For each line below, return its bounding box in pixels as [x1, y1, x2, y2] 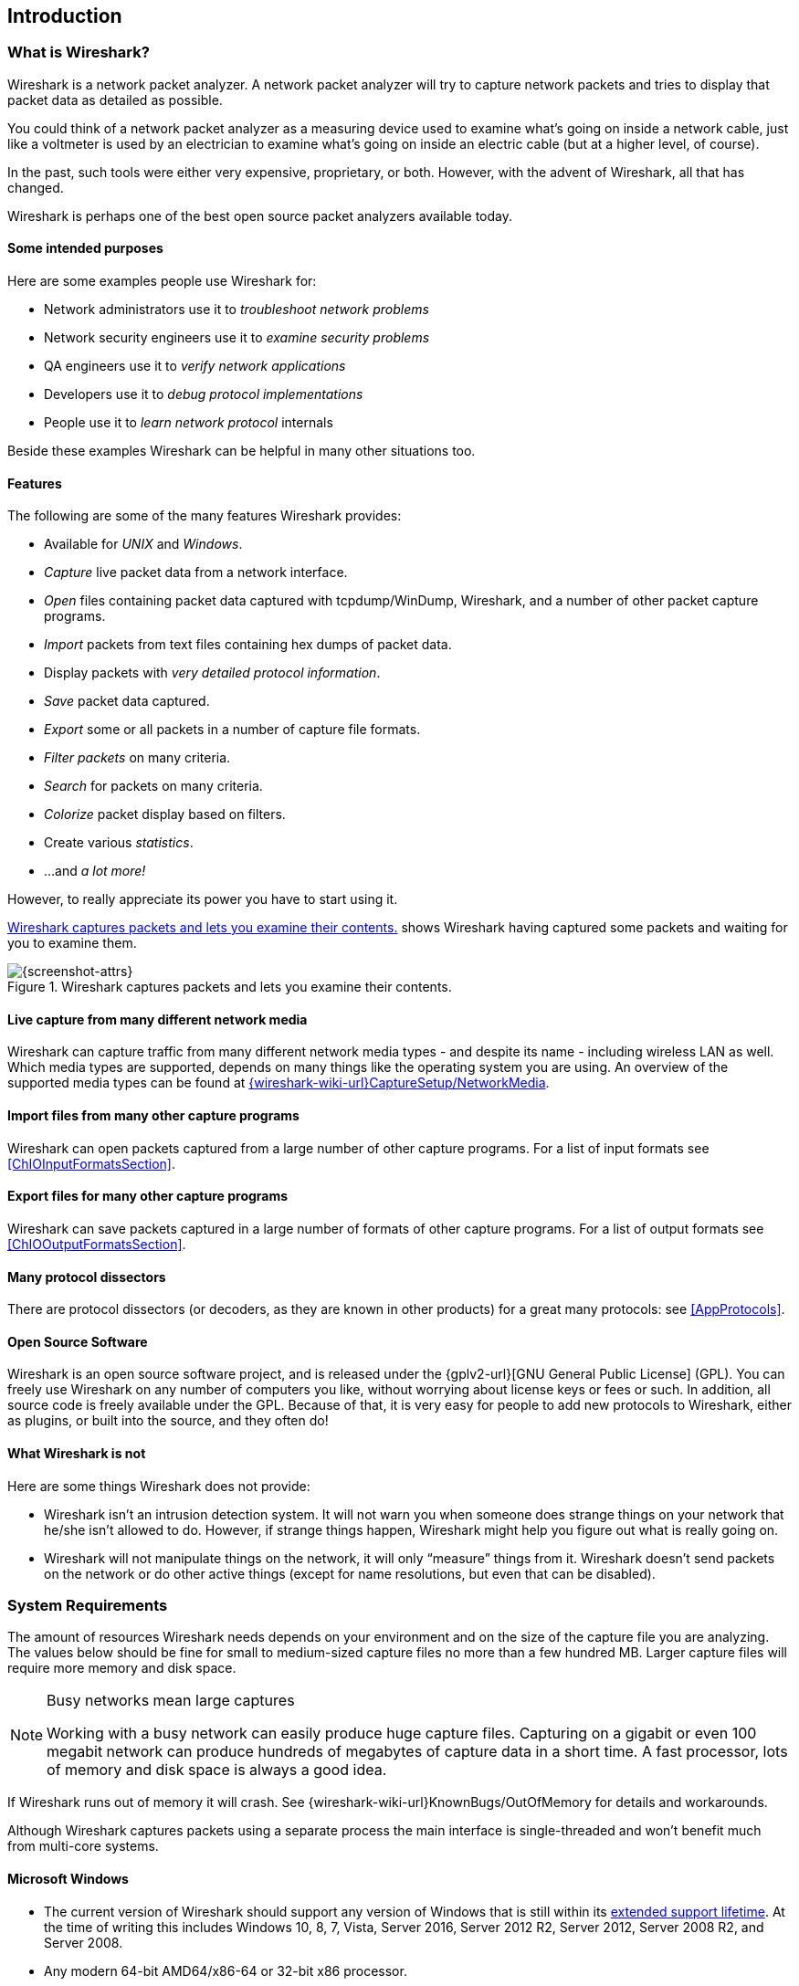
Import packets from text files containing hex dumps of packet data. [44, 636, 452, 653]
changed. [7, 179, 64, 195]
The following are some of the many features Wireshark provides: [7, 508, 402, 524]
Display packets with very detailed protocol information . [44, 665, 381, 681]
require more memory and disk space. [7, 1660, 237, 1676]
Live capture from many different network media [7, 1011, 308, 1027]
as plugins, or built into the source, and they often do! [7, 1413, 329, 1429]
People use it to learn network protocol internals [44, 415, 333, 431]
